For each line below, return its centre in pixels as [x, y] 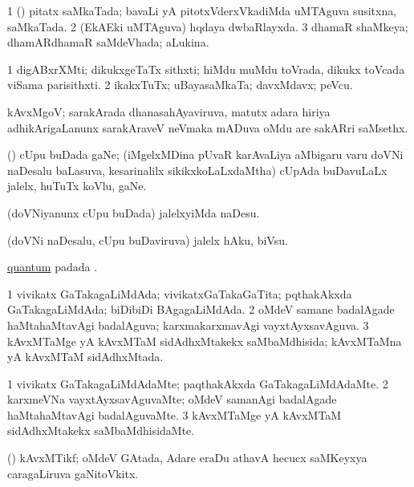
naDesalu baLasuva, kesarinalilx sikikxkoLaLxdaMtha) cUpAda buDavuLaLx [197, 170]
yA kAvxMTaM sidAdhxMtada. [85, 357]
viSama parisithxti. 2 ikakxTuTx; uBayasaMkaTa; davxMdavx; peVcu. [180, 85]
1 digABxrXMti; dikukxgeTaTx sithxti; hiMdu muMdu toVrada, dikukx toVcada [206, 69]
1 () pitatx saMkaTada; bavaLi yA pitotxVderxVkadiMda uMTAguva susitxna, [202, 10]
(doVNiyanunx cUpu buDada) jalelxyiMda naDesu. [134, 212]
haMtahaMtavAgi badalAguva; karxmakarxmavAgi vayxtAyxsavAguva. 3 [188, 325]
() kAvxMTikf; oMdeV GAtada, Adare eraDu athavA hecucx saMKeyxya [187, 458]
